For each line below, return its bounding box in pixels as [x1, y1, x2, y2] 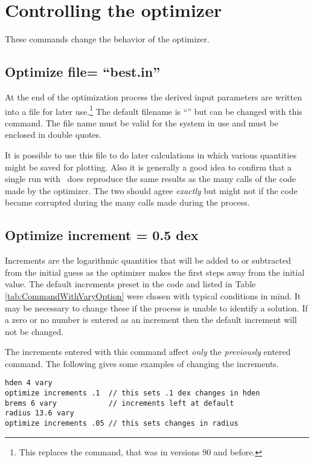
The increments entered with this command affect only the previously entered [5, 345, 291, 358]
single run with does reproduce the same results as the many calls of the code [5, 172, 296, 185]
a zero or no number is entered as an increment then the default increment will [5, 313, 297, 326]
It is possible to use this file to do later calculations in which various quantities [5, 148, 296, 161]
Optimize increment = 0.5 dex [5, 226, 199, 244]
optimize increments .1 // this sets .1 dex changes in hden [5, 389, 260, 398]
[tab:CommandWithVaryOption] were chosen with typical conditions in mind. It [5, 289, 301, 302]
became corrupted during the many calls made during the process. [5, 196, 250, 209]
